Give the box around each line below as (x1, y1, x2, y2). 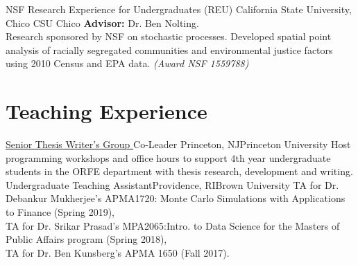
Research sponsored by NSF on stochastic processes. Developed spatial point (6, 29, 332, 44)
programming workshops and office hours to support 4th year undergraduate (6, 150, 331, 165)
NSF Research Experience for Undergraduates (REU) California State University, (6, 2, 352, 16)
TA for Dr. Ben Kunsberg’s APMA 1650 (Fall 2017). (6, 245, 230, 259)
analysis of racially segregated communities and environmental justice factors (6, 42, 333, 57)
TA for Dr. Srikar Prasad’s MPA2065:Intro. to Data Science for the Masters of (6, 218, 340, 232)
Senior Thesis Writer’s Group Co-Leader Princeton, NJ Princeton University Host (6, 137, 351, 152)
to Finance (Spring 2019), (6, 205, 114, 219)
